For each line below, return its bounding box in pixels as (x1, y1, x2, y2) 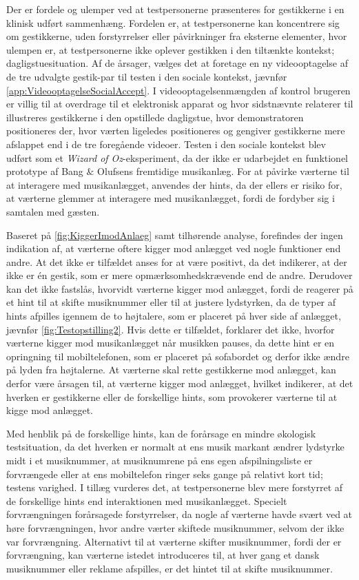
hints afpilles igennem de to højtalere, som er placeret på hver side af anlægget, (6, 309, 341, 323)
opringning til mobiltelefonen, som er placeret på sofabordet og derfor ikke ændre (6, 349, 349, 363)
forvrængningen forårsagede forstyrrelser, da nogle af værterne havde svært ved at (6, 507, 353, 521)
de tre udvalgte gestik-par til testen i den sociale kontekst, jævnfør (6, 69, 287, 83)
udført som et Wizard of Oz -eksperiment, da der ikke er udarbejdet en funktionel (6, 150, 349, 165)
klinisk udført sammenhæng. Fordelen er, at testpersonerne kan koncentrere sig (6, 15, 340, 30)
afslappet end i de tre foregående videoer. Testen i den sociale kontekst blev (6, 136, 326, 151)
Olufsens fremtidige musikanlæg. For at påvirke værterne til (97, 164, 349, 178)
